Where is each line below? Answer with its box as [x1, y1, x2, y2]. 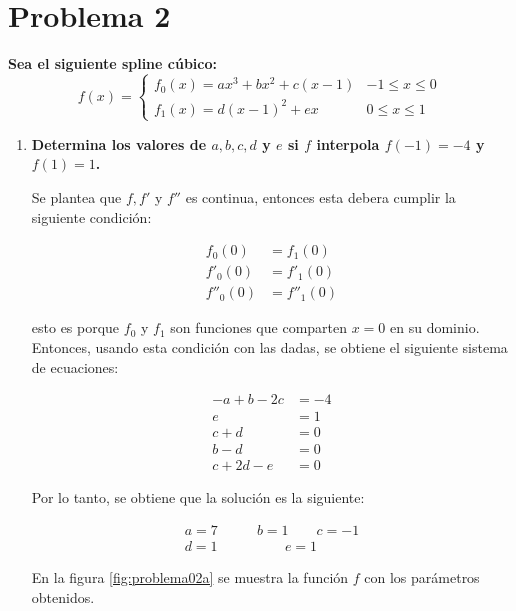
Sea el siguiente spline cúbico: [8, 53, 217, 74]
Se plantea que [31, 187, 122, 208]
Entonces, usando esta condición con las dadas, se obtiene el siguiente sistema [31, 336, 508, 357]
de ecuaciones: [31, 356, 119, 377]
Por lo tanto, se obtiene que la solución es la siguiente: [31, 487, 365, 508]
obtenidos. [31, 586, 95, 607]
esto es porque [31, 317, 120, 338]
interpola [316, 133, 380, 154]
